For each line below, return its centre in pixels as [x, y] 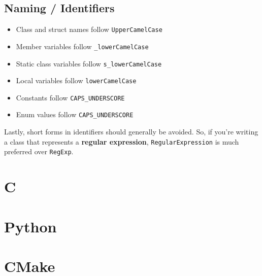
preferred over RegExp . [39, 151]
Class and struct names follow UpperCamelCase [89, 29]
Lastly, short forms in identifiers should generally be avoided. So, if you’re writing [131, 132]
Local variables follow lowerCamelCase [76, 80]
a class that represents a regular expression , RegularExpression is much [122, 141]
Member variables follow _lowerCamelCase [82, 46]
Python [30, 226]
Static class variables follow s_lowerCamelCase [89, 63]
